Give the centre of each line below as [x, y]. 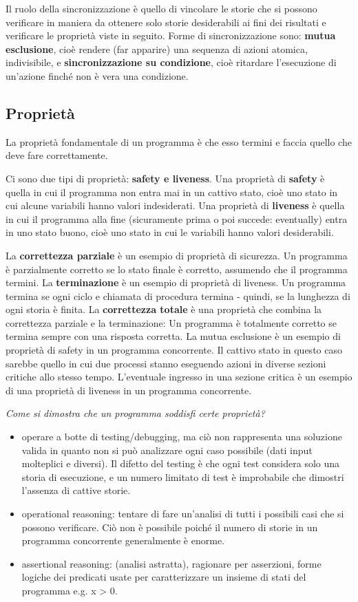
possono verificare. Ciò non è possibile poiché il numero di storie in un [170, 527]
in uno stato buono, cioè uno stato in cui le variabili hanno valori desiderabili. [170, 232]
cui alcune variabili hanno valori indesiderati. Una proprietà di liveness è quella [175, 205]
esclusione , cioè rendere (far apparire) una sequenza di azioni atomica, [157, 49]
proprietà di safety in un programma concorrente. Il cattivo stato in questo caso [174, 350]
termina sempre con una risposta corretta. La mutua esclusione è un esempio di [173, 336]
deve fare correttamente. [57, 155]
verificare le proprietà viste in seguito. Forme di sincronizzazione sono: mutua [171, 35]
